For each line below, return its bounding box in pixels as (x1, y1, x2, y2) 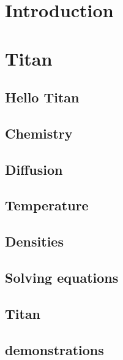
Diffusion (5, 159, 63, 178)
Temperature (5, 196, 89, 215)
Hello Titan (5, 88, 80, 107)
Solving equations (5, 268, 119, 287)
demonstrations (5, 340, 104, 359)
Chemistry (5, 123, 73, 142)
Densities (5, 232, 64, 251)
